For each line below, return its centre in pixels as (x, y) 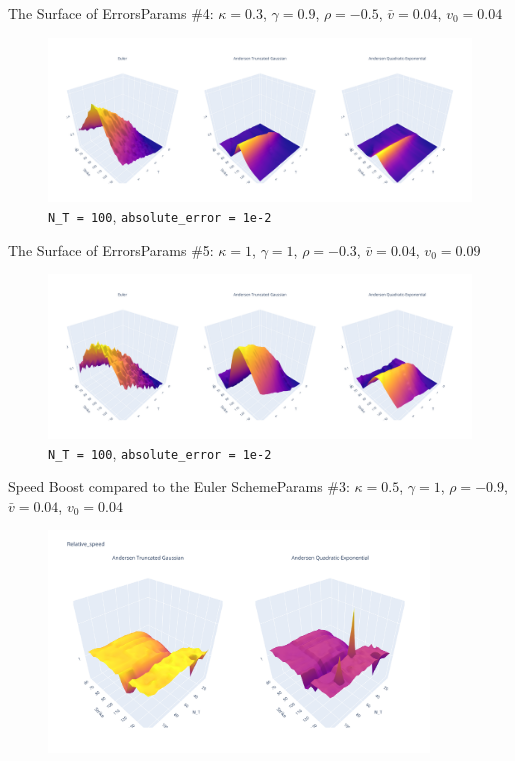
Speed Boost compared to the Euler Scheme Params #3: (179, 486)
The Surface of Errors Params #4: (111, 13)
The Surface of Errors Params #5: (111, 249)
